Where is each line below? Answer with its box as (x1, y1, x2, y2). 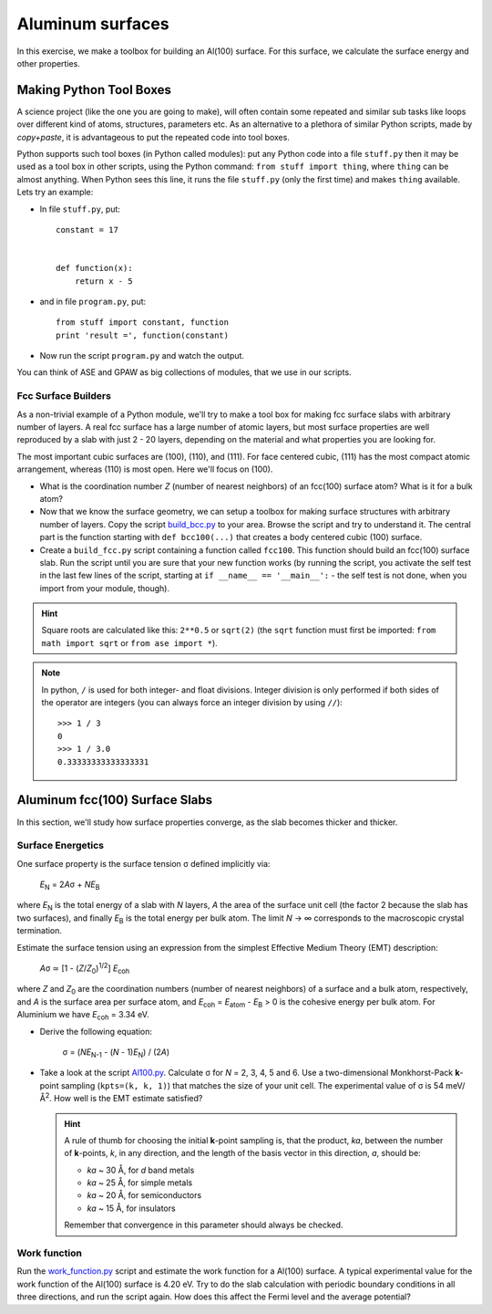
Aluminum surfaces (16, 14, 169, 34)
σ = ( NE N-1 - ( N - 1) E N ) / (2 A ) (62, 1046, 170, 1059)
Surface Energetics (16, 839, 105, 852)
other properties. (16, 57, 81, 68)
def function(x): (56, 263, 133, 274)
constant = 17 (56, 224, 118, 235)
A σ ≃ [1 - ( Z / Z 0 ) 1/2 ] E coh (39, 961, 130, 975)
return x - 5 (74, 276, 133, 287)
